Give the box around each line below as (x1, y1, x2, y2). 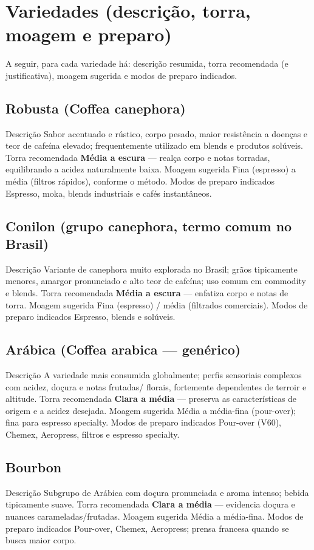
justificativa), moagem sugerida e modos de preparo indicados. (5, 69, 237, 81)
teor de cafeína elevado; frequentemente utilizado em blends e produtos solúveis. (5, 139, 304, 152)
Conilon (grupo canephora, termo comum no (5, 216, 292, 235)
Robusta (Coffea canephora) (5, 98, 186, 117)
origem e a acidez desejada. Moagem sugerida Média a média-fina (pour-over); (5, 404, 296, 416)
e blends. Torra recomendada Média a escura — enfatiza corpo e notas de (5, 287, 288, 299)
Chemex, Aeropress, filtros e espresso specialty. (5, 428, 180, 440)
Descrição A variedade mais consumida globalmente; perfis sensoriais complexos (5, 368, 302, 381)
